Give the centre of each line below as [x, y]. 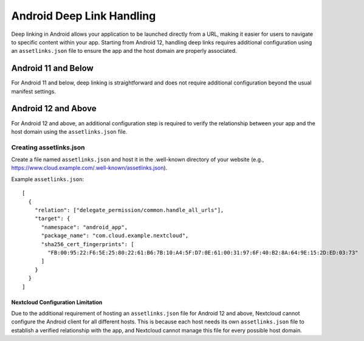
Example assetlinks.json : [48, 179]
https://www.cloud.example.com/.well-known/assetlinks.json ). [89, 168]
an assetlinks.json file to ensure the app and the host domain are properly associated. [124, 51]
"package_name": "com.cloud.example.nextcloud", [115, 236]
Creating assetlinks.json [48, 147]
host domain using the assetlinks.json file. [69, 131]
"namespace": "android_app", [84, 227]
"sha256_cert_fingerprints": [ [88, 244]
